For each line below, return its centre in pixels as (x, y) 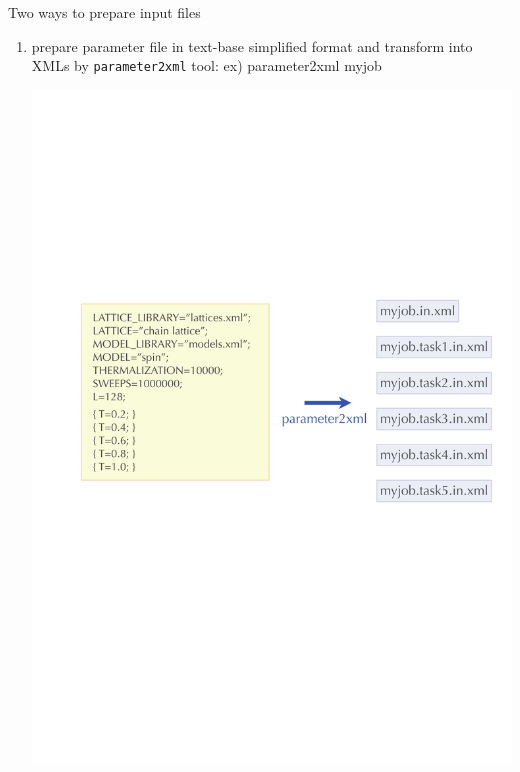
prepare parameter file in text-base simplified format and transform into (252, 45)
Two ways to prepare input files (104, 12)
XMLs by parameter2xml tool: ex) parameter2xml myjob (206, 65)
